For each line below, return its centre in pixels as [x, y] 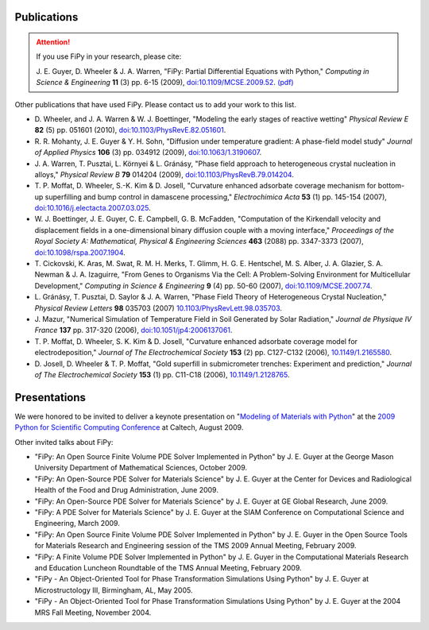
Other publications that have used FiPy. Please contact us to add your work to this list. [156, 104]
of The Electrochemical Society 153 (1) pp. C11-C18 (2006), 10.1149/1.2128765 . [162, 374]
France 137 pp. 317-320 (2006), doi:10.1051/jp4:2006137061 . [133, 330]
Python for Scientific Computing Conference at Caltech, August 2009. [129, 427]
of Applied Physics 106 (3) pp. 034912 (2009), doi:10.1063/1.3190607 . [148, 153]
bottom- [391, 186]
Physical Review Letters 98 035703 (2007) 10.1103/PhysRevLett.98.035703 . [158, 308]
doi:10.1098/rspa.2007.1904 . [80, 252]
